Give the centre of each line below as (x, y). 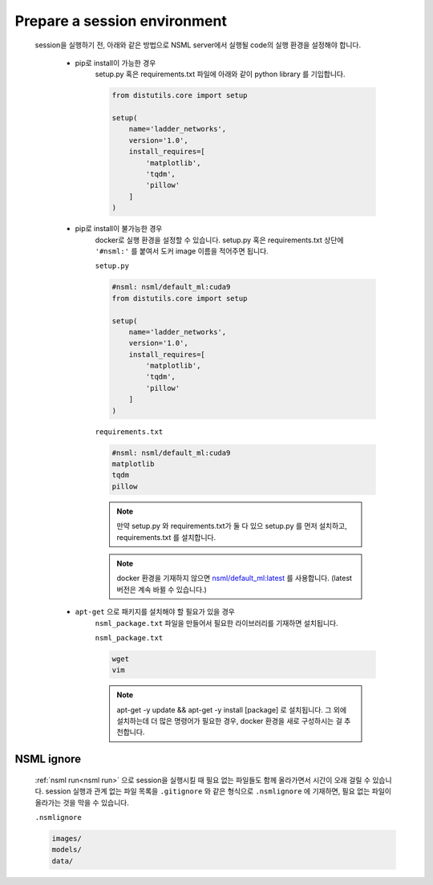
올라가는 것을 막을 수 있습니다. (82, 802)
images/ (67, 838)
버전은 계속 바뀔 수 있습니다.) (162, 589)
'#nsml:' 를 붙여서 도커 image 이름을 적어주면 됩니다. (182, 251)
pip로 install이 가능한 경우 (115, 63)
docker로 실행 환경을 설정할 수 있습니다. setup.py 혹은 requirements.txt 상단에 (219, 240)
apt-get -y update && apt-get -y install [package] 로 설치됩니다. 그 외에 (232, 709)
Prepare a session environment (121, 21)
